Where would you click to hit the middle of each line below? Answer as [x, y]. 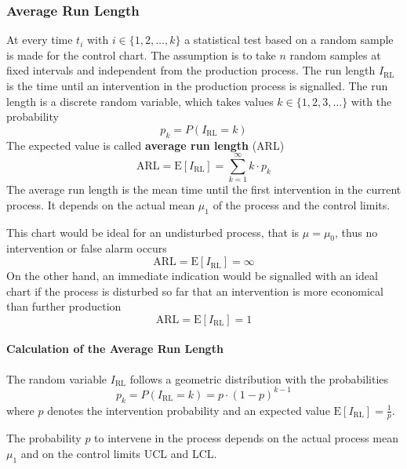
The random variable [57, 378]
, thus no [356, 232]
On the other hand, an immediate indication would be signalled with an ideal [192, 276]
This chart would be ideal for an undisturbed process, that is [153, 232]
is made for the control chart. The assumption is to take [141, 55]
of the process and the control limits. [302, 204]
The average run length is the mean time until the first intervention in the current [204, 189]
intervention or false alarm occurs [87, 248]
